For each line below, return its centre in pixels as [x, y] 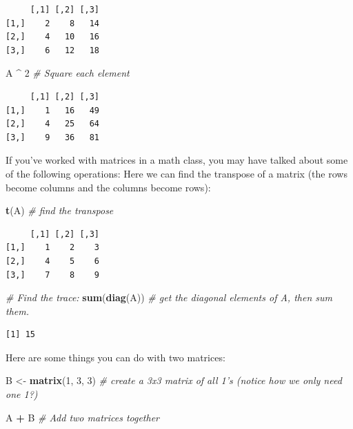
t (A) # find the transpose [60, 210]
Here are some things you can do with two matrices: [115, 357]
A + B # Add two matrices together [83, 417]
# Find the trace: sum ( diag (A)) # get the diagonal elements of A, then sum [169, 297]
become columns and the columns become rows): [108, 187]
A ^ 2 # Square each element [68, 73]
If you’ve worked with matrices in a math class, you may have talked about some [177, 160]
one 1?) [22, 394]
